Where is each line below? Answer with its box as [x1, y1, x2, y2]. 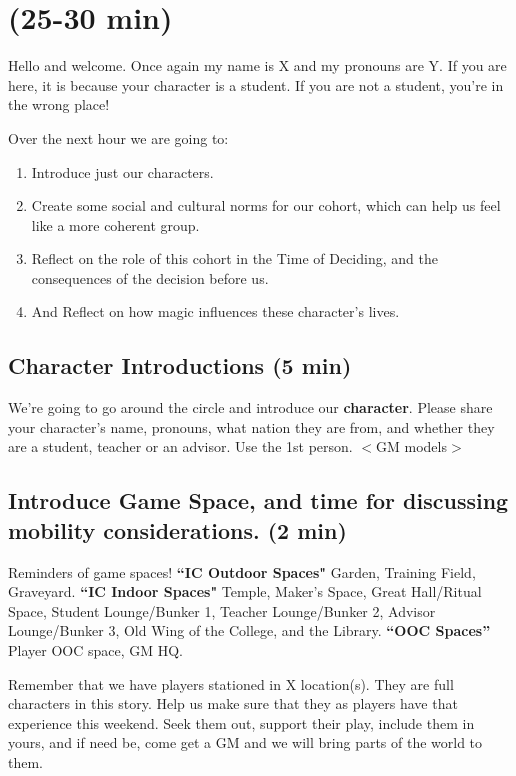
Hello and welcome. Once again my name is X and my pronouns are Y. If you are [8, 55, 507, 76]
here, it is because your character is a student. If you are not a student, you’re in [8, 74, 504, 95]
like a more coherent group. [31, 214, 200, 235]
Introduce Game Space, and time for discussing [8, 485, 509, 516]
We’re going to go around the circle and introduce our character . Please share [8, 397, 493, 418]
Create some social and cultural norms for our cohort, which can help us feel [31, 195, 501, 216]
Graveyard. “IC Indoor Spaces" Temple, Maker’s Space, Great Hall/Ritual [8, 581, 482, 602]
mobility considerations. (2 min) [8, 514, 347, 545]
